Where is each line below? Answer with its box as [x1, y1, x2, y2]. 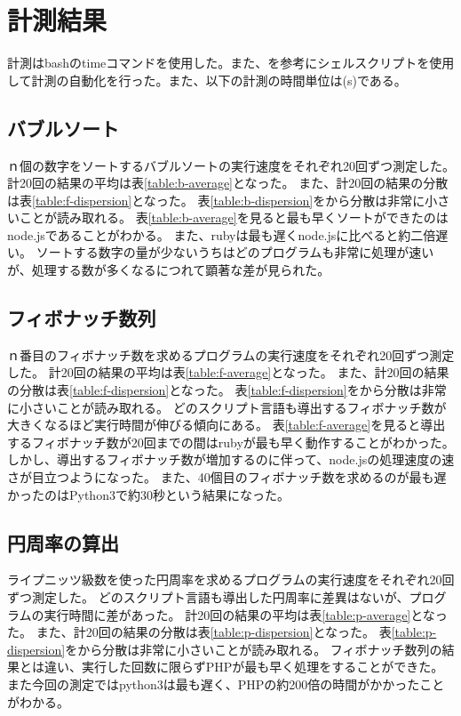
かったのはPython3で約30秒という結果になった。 [7, 485, 290, 503]
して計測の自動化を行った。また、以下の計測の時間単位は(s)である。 [7, 70, 407, 89]
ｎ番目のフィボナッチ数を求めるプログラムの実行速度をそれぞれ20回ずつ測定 [7, 345, 455, 364]
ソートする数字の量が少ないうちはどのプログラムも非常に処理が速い [36, 243, 434, 261]
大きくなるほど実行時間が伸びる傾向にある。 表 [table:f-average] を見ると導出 [7, 415, 446, 434]
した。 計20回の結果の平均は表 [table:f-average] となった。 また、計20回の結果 [7, 363, 449, 382]
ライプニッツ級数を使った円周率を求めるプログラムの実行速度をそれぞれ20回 [7, 570, 455, 589]
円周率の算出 [7, 528, 119, 556]
